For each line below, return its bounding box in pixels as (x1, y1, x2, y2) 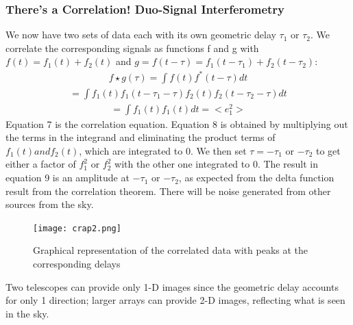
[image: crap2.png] (33, 223, 121, 233)
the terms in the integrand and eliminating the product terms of (5, 130, 276, 144)
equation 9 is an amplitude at (5, 170, 130, 185)
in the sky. (5, 306, 49, 320)
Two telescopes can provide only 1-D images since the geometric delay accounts (5, 279, 339, 294)
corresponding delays (33, 257, 121, 271)
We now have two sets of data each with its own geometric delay (5, 27, 276, 42)
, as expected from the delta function (178, 170, 334, 185)
